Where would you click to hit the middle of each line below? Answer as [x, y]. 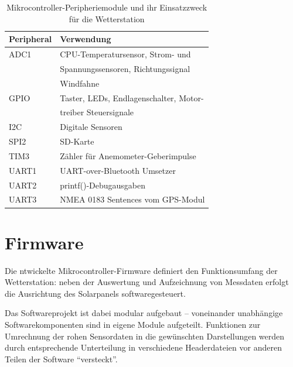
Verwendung [86, 39]
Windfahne [80, 83]
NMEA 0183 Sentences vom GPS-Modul [132, 199]
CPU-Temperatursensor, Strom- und [125, 54]
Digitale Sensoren [91, 127]
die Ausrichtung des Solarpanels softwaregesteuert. [95, 293]
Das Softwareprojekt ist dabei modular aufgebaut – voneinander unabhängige [144, 313]
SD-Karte [77, 141]
